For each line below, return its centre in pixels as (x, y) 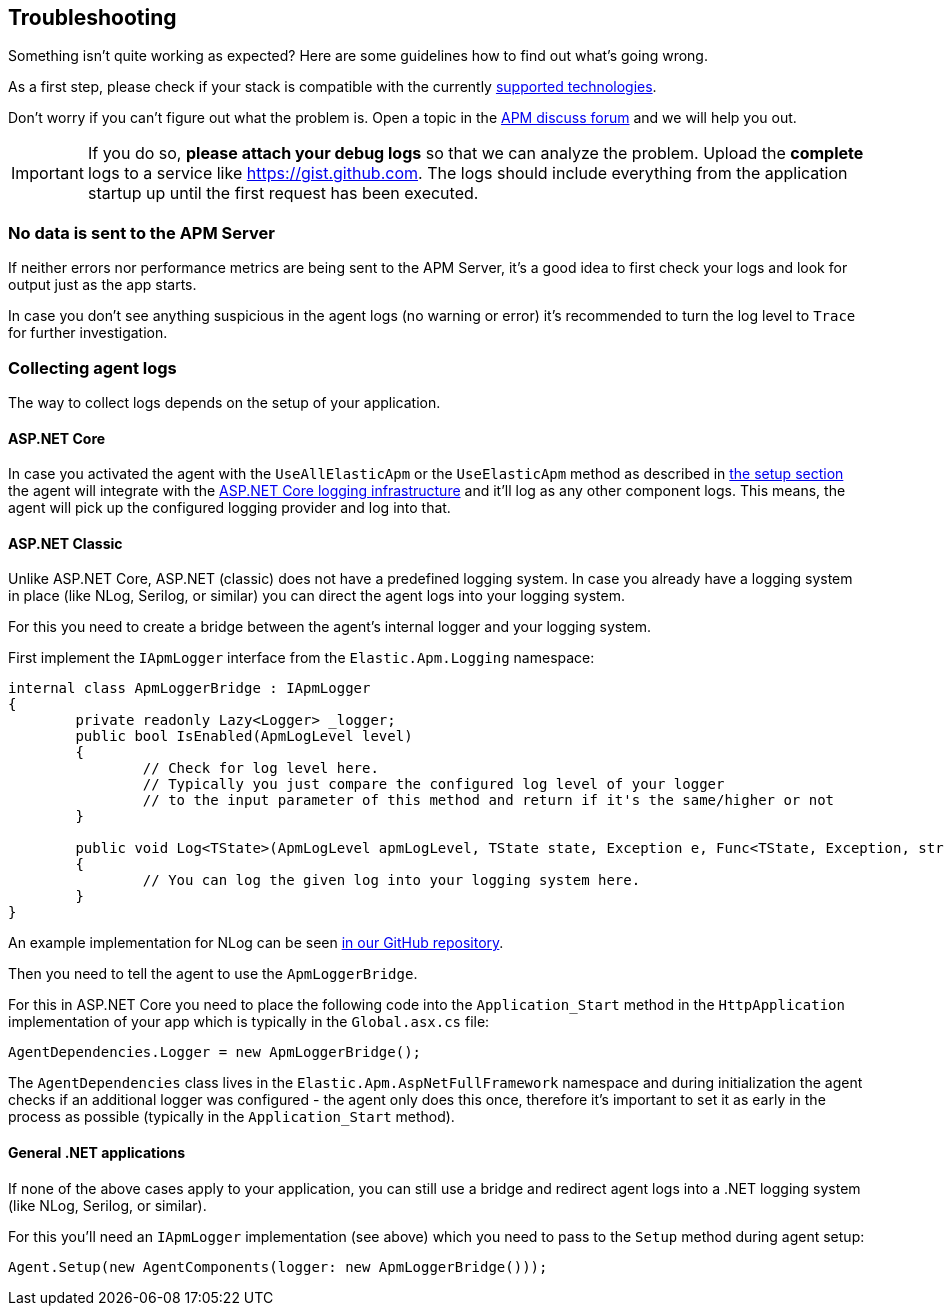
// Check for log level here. (260, 768)
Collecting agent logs (92, 367)
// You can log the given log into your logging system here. (391, 880)
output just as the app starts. (102, 285)
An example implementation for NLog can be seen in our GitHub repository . (256, 943)
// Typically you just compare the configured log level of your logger (433, 784)
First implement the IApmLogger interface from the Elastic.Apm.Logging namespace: (301, 658)
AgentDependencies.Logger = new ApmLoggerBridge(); (215, 1052)
